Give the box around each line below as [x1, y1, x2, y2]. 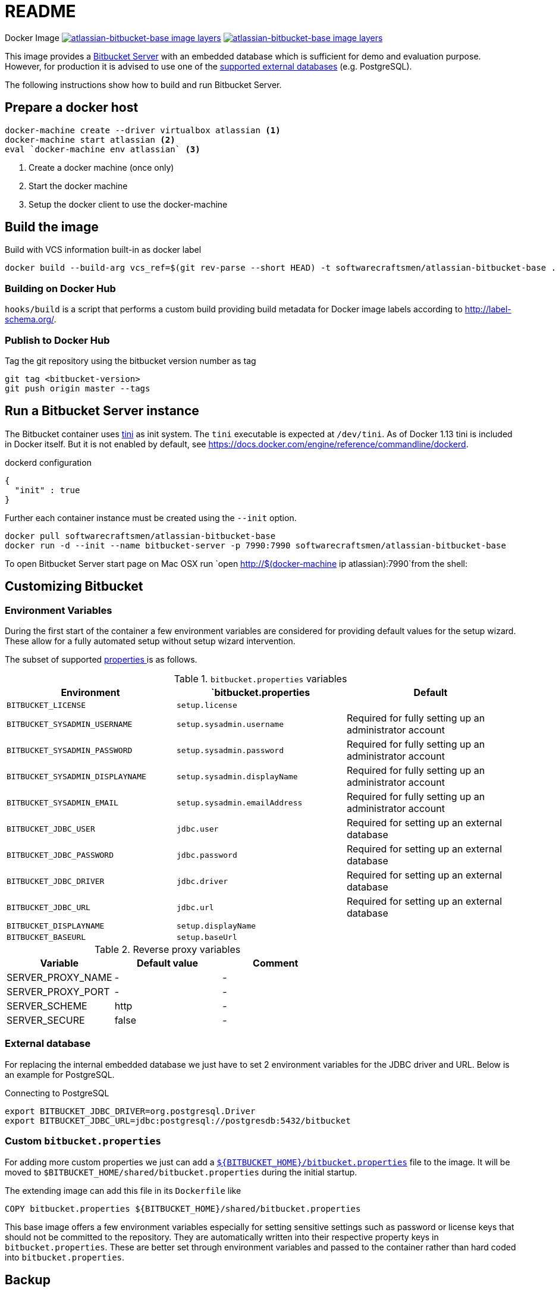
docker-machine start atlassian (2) [5, 134, 175, 145]
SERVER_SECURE [7, 1014, 85, 1026]
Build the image [5, 219, 99, 235]
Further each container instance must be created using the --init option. [5, 512, 297, 523]
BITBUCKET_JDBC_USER [7, 824, 95, 833]
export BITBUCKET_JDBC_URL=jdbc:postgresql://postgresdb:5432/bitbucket [5, 1115, 351, 1125]
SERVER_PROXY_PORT [7, 986, 110, 998]
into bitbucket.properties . [5, 1252, 125, 1262]
